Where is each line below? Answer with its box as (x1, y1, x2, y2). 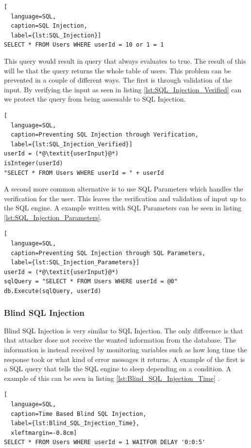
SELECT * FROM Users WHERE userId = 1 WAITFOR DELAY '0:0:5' (4, 439, 206, 446)
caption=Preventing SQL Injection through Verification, (11, 131, 199, 138)
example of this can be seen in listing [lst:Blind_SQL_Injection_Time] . (4, 373, 220, 383)
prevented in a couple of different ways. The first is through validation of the (4, 75, 232, 85)
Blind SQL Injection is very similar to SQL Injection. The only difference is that (4, 325, 243, 335)
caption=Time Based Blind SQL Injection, (11, 410, 147, 417)
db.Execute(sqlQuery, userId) (4, 288, 101, 295)
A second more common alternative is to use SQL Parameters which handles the (4, 184, 243, 194)
